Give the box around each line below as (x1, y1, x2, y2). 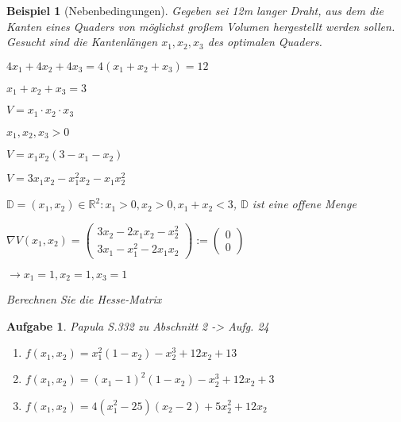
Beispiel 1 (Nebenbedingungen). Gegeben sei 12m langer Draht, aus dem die (6, 2, 384, 18)
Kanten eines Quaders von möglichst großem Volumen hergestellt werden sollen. (6, 17, 395, 34)
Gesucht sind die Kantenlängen (6, 33, 158, 50)
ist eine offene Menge (252, 196, 357, 212)
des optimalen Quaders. (207, 33, 322, 50)
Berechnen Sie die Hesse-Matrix (6, 291, 162, 308)
